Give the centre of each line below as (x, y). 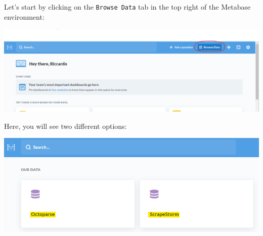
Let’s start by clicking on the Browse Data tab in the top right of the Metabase (127, 7)
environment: (24, 16)
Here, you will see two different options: (65, 126)
